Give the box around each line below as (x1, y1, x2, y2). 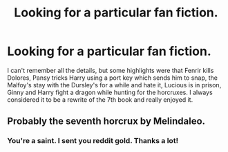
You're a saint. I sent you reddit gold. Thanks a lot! (7, 136, 178, 146)
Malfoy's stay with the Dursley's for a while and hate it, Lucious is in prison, (7, 80, 222, 89)
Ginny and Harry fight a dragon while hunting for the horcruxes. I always (7, 88, 213, 96)
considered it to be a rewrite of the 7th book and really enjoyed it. (7, 95, 193, 104)
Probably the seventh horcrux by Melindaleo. (7, 116, 206, 127)
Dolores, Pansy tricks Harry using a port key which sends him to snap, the (7, 74, 218, 82)
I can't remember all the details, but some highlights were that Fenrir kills (7, 66, 214, 74)
